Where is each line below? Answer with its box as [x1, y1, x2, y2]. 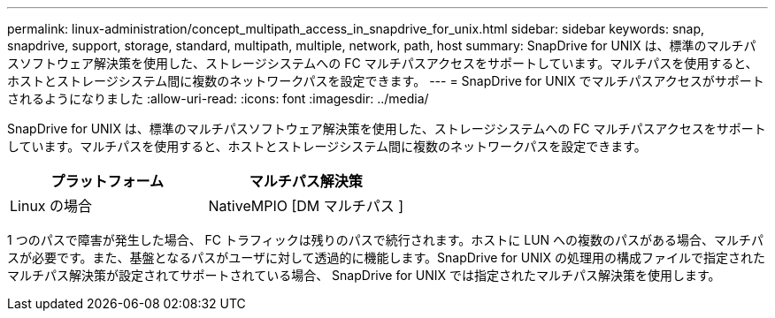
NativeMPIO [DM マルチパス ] [208, 197, 404, 215]
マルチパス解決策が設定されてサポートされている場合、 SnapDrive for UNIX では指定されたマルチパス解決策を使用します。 [7, 268, 721, 283]
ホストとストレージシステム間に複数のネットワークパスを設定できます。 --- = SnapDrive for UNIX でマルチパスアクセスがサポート [7, 73, 764, 88]
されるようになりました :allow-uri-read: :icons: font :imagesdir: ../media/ [7, 91, 429, 106]
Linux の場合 [10, 197, 93, 215]
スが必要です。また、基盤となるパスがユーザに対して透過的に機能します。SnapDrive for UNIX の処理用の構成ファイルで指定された [7, 250, 765, 265]
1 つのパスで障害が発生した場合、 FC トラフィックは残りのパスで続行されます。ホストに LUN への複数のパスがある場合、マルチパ [7, 232, 764, 247]
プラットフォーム [50, 172, 165, 190]
